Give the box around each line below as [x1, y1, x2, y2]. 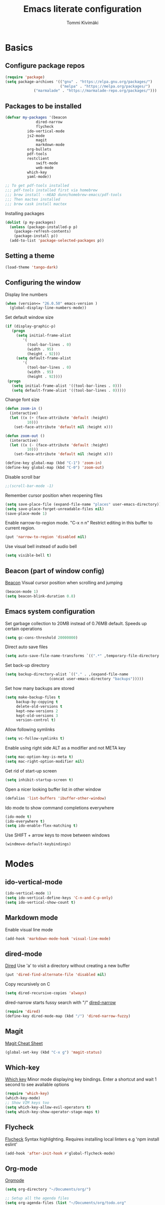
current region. [5, 525, 35, 531]
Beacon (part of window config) [5, 567, 105, 575]
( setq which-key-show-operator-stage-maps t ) [5, 1109, 100, 1114]
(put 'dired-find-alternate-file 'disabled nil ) [5, 972, 107, 977]
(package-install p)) [14, 233, 58, 239]
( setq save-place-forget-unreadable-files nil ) [5, 506, 105, 512]
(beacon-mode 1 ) [5, 589, 38, 594]
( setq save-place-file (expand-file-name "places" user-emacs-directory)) [5, 502, 162, 507]
